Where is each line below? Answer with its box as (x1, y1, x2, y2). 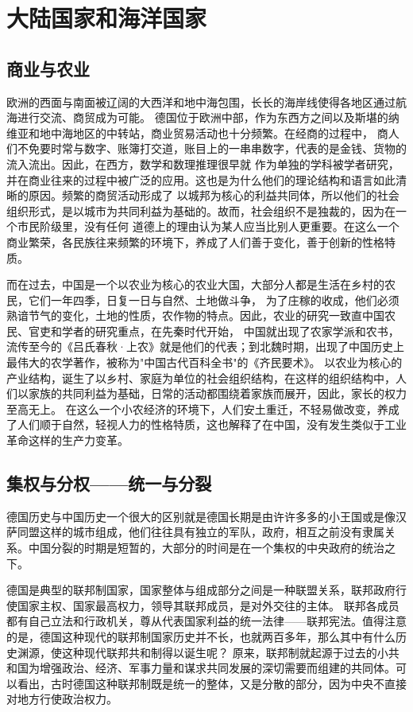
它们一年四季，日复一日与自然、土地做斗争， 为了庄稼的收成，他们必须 (28, 291, 399, 308)
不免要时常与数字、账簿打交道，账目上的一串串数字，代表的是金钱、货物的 (17, 140, 407, 157)
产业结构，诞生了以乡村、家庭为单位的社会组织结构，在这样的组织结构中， (6, 369, 396, 386)
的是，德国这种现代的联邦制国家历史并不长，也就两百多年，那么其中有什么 (6, 628, 396, 644)
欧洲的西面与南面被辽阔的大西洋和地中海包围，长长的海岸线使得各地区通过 (6, 93, 396, 110)
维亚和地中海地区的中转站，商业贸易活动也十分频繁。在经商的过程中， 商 (6, 124, 388, 141)
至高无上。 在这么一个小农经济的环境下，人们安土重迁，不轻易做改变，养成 (6, 400, 399, 417)
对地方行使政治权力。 (6, 691, 118, 707)
